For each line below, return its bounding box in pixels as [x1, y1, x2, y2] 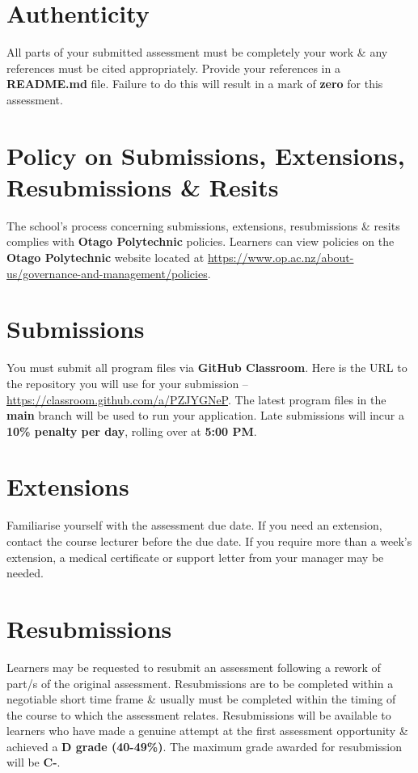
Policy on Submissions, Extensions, [6, 138, 405, 171]
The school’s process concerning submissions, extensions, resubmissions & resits [6, 217, 400, 234]
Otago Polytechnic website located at [6, 249, 205, 265]
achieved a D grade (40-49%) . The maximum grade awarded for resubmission [6, 737, 402, 754]
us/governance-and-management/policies [6, 264, 208, 281]
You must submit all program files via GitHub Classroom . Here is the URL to [6, 359, 407, 376]
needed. [6, 564, 44, 581]
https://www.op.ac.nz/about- [207, 249, 354, 265]
